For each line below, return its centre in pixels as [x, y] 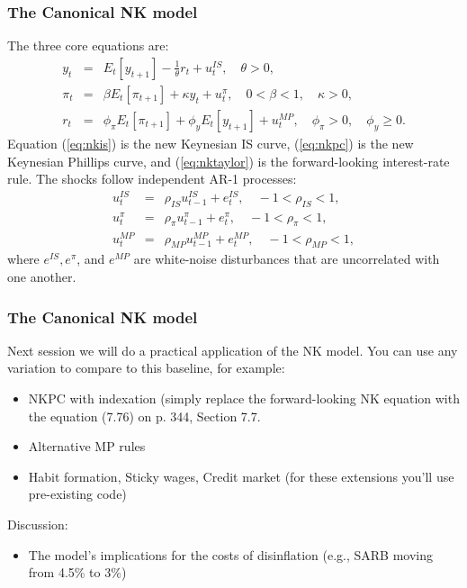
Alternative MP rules [87, 446]
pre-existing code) [77, 494]
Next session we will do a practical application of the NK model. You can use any [233, 350]
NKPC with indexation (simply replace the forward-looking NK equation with [244, 398]
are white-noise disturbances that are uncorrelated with [287, 259]
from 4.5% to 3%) [77, 572]
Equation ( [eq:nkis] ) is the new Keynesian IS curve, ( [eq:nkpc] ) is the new [211, 143]
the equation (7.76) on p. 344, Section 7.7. [144, 416]
